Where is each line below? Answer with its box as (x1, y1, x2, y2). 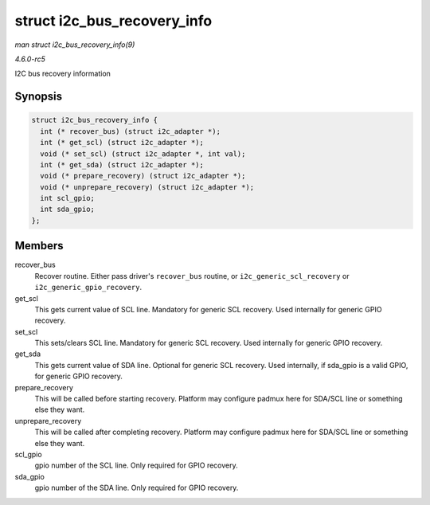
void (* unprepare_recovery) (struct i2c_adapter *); (40, 182, 255, 191)
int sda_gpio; (40, 205, 96, 214)
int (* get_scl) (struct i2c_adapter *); (40, 138, 205, 147)
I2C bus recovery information (14, 69, 111, 79)
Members (14, 239, 64, 252)
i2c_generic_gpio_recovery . (34, 283, 143, 292)
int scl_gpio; (40, 194, 96, 203)
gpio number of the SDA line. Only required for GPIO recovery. (34, 483, 239, 493)
